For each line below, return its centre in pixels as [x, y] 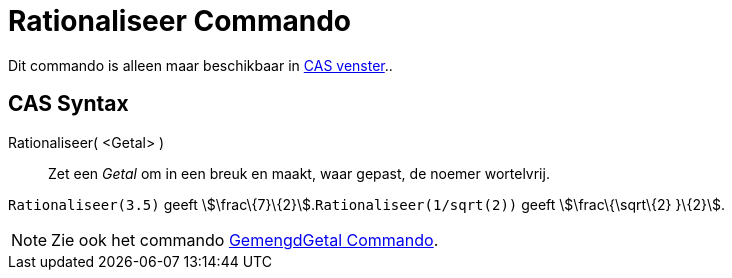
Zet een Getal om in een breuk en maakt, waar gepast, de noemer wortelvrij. [299, 173]
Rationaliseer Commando [179, 21]
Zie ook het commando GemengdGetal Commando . [245, 239]
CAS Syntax [68, 104]
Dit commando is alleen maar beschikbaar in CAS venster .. [200, 65]
